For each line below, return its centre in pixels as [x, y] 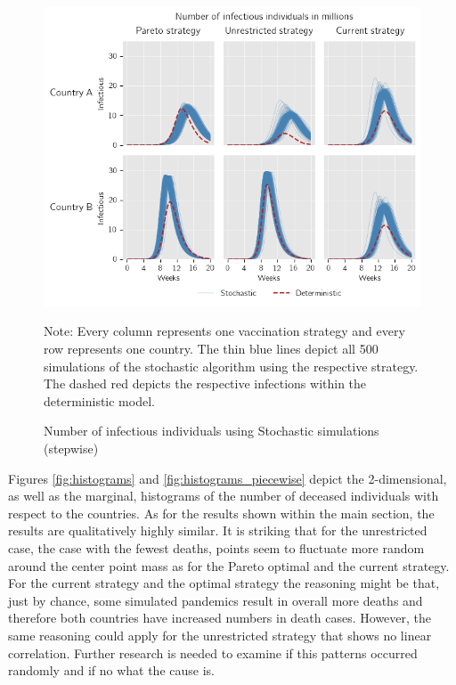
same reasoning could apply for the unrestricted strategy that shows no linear [220, 635]
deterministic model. [99, 400]
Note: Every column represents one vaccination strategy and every [224, 331]
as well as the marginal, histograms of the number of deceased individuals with [224, 496]
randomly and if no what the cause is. [111, 670]
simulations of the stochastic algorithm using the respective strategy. [231, 366]
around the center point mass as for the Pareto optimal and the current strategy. [229, 565]
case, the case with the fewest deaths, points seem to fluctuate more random [216, 548]
